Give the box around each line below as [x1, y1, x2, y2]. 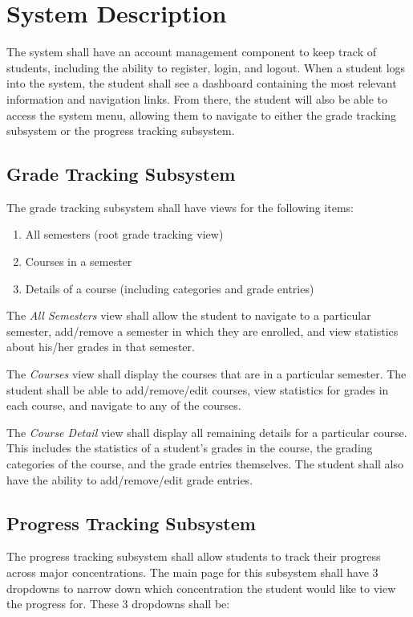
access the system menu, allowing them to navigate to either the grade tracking [6, 106, 397, 123]
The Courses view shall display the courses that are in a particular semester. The [6, 366, 407, 382]
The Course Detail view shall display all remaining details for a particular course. [6, 423, 407, 440]
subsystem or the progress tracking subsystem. [6, 122, 235, 139]
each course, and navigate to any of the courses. [6, 397, 241, 414]
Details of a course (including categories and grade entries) [25, 280, 314, 296]
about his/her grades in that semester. [6, 338, 195, 355]
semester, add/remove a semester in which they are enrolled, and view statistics [6, 322, 399, 339]
